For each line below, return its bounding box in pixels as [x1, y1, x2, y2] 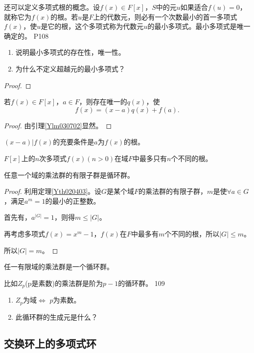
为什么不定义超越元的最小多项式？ [15, 63, 125, 73]
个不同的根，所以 [164, 228, 220, 238]
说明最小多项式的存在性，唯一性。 [15, 47, 125, 57]
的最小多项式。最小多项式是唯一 [147, 21, 251, 31]
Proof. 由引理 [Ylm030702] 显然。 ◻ [4, 120, 112, 130]
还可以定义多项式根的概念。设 [4, 2, 100, 12]
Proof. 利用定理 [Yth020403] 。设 [4, 186, 102, 196]
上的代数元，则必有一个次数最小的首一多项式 [93, 11, 237, 22]
